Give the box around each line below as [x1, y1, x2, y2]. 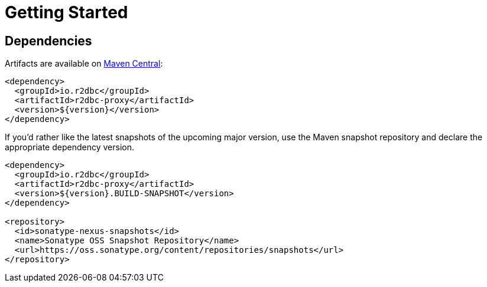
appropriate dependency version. [5, 142, 134, 153]
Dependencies [5, 33, 92, 48]
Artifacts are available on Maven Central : [5, 58, 163, 69]
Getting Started [5, 2, 128, 22]
